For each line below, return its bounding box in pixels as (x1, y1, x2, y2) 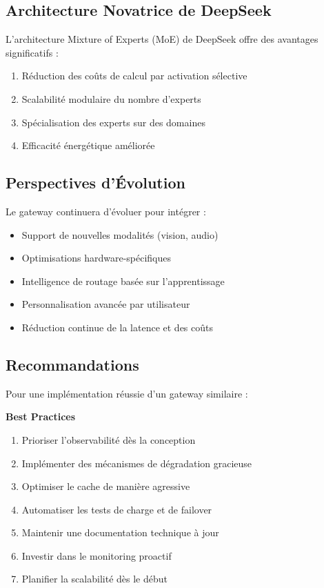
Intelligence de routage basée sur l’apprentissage (21, 273, 225, 288)
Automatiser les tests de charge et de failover (21, 502, 212, 516)
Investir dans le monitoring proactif (21, 548, 172, 562)
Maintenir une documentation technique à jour (21, 525, 219, 540)
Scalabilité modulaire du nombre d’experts (21, 91, 201, 106)
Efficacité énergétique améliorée (21, 138, 155, 153)
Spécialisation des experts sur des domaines (21, 115, 205, 129)
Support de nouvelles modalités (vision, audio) (21, 227, 219, 242)
